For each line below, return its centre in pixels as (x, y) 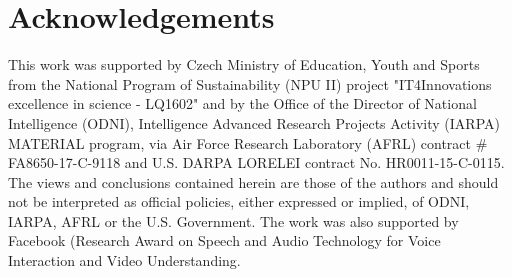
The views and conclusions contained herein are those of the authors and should (253, 181)
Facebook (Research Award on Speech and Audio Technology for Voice (224, 240)
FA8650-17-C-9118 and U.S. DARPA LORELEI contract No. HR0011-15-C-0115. (256, 162)
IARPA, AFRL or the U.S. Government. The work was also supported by (233, 220)
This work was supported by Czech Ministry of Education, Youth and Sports (244, 64)
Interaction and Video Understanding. (124, 260)
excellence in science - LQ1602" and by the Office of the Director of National (242, 103)
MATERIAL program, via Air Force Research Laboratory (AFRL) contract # (248, 142)
